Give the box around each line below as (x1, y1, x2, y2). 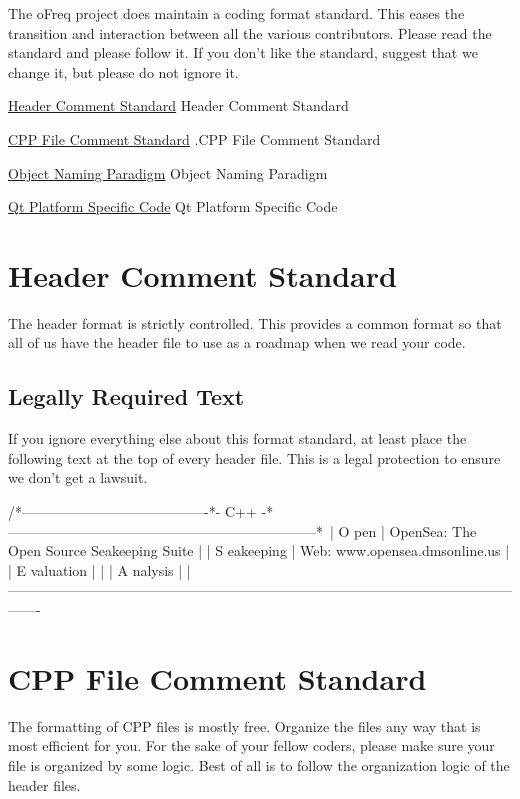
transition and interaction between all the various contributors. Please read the (8, 22, 492, 43)
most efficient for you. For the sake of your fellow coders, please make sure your (8, 735, 495, 756)
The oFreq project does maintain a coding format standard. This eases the (8, 3, 465, 23)
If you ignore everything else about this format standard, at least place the (8, 428, 467, 449)
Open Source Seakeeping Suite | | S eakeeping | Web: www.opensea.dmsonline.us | (8, 540, 510, 561)
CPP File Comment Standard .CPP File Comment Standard (8, 128, 381, 149)
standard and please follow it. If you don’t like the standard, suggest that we (8, 42, 478, 63)
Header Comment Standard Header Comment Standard (8, 95, 349, 116)
